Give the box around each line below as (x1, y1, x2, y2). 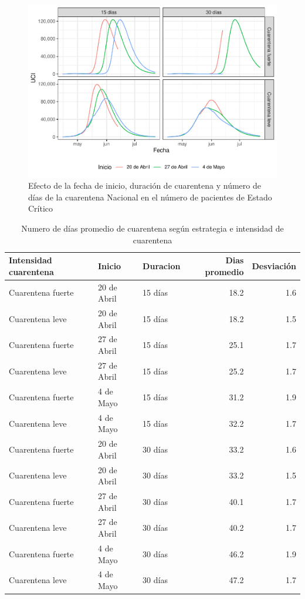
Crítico (28, 202, 53, 215)
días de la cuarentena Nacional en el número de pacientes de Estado (28, 190, 272, 203)
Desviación (252, 259, 296, 272)
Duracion (143, 259, 181, 272)
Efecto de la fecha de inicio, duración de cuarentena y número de (28, 179, 261, 192)
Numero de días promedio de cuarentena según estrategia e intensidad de (21, 222, 284, 234)
